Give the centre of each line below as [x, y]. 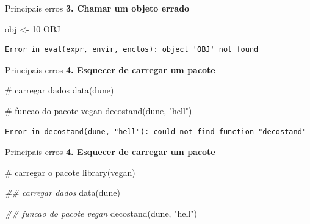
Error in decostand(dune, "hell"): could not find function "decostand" [156, 132]
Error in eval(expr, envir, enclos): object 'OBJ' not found [132, 50]
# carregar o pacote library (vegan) [70, 172]
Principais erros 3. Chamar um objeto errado [97, 8]
